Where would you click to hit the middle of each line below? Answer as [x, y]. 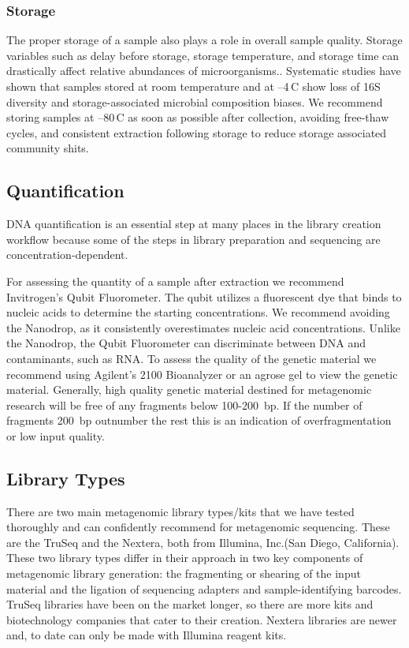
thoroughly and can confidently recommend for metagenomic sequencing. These [198, 527]
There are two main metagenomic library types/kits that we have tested [180, 511]
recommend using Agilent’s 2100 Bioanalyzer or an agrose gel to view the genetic [202, 374]
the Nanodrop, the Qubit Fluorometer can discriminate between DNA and [186, 343]
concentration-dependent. [67, 255]
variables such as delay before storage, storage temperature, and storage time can [203, 55]
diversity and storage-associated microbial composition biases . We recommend [195, 101]
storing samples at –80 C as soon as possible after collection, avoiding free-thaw [198, 117]
